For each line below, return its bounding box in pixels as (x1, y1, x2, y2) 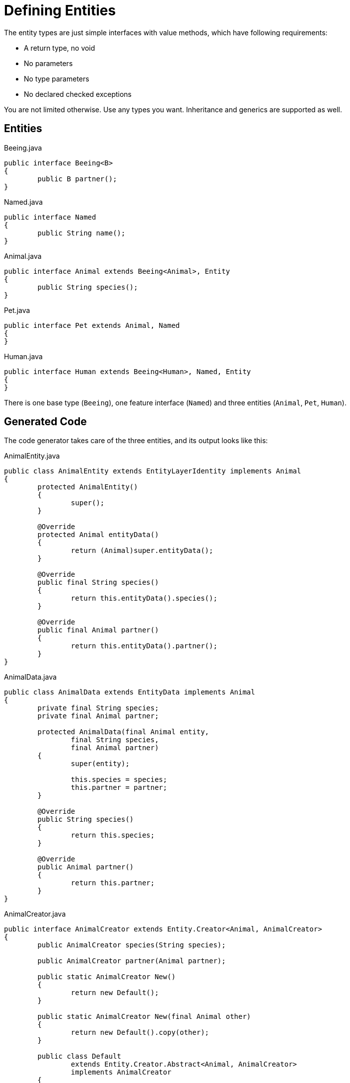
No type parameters (24, 74, 89, 83)
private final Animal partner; (37, 712, 159, 720)
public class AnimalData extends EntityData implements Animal (4, 688, 255, 696)
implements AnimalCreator (70, 1068, 172, 1077)
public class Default (37, 1052, 122, 1061)
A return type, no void (24, 43, 95, 52)
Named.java (4, 197, 43, 206)
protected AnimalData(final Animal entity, (37, 728, 210, 736)
